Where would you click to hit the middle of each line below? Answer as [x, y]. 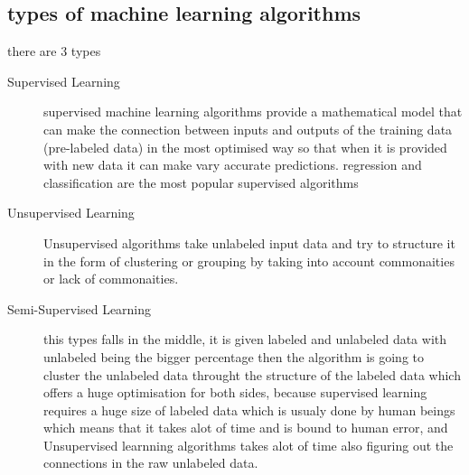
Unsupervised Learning [71, 213]
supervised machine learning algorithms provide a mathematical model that [253, 112]
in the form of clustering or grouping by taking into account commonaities [249, 261]
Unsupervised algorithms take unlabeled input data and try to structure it [249, 242]
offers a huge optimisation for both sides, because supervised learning [235, 392]
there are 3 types [54, 51]
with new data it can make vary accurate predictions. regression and [233, 165]
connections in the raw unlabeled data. [151, 463]
